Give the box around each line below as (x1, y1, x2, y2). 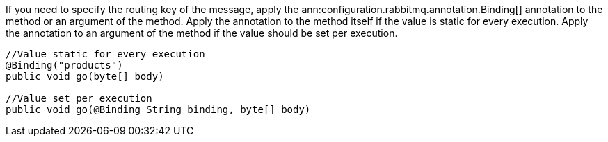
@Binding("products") (6, 60, 123, 71)
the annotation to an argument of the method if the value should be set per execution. (6, 27, 398, 39)
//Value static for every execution (6, 48, 205, 60)
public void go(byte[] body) (6, 71, 164, 82)
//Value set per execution (6, 93, 152, 104)
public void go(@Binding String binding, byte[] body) (6, 104, 311, 115)
